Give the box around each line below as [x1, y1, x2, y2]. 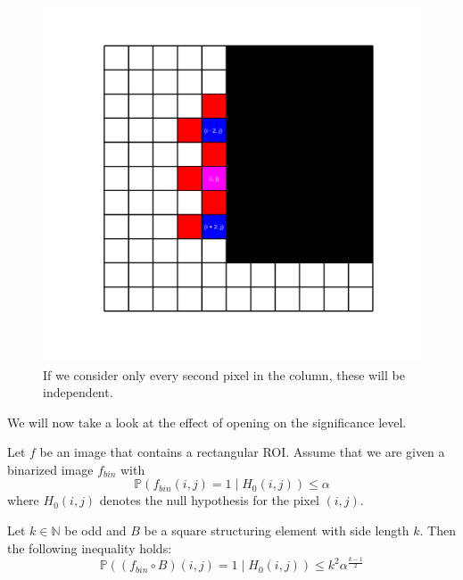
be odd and [64, 521, 127, 540]
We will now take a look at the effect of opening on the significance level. [7, 412, 407, 431]
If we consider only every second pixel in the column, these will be [43, 365, 405, 384]
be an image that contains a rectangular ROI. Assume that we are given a [39, 443, 445, 461]
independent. [43, 383, 113, 402]
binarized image [7, 460, 94, 478]
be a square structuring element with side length [144, 521, 409, 540]
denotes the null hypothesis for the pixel [99, 491, 319, 510]
